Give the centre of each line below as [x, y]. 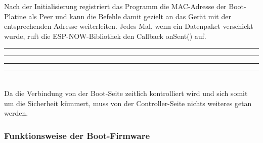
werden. [16, 113]
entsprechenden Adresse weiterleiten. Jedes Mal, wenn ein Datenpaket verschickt [129, 26]
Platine [15, 16]
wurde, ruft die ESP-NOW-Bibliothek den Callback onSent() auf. [105, 36]
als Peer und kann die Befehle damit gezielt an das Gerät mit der [130, 16]
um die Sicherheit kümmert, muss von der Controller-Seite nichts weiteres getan [128, 103]
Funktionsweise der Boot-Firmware [77, 135]
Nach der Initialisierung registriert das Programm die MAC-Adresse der [115, 6]
